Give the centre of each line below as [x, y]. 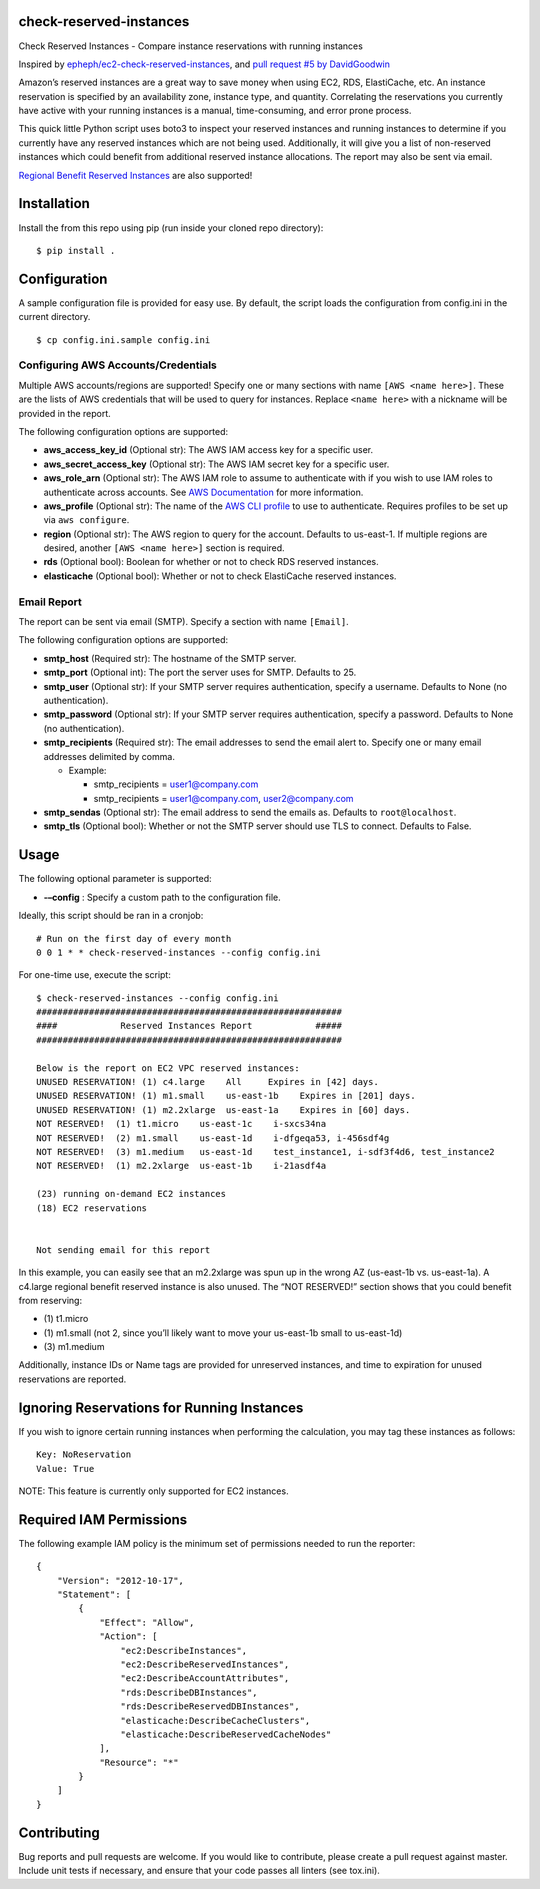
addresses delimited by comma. [109, 756]
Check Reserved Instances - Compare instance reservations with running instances [191, 46]
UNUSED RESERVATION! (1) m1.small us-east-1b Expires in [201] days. [226, 1096]
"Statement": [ [94, 1594]
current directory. [54, 317]
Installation [54, 203]
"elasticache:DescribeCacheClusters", [215, 1720]
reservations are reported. [72, 1379]
